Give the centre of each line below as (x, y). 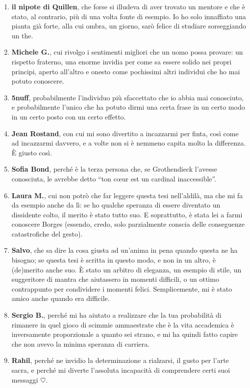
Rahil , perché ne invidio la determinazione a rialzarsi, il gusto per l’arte (120, 360)
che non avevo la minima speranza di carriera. (81, 343)
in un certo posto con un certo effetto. (69, 116)
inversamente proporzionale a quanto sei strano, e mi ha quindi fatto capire (125, 334)
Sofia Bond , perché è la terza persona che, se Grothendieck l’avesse (114, 169)
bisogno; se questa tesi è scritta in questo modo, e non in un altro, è (114, 260)
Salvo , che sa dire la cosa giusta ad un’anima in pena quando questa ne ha (125, 250)
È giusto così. (32, 152)
